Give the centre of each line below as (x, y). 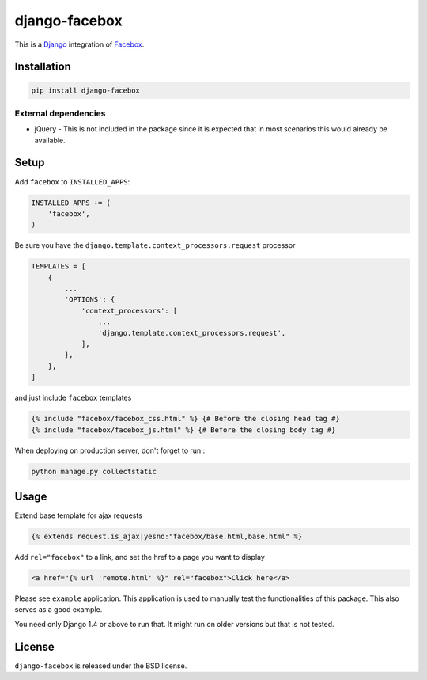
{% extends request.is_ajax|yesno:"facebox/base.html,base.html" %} (167, 537)
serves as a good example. (59, 610)
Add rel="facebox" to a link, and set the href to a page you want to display (140, 557)
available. (50, 140)
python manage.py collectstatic (94, 471)
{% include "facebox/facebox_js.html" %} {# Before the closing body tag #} (183, 430)
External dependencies (60, 113)
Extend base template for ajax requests (78, 515)
